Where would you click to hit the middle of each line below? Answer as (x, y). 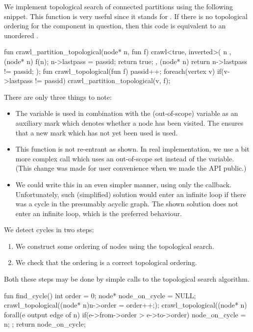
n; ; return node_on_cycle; (45, 324)
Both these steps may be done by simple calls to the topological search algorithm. (127, 279)
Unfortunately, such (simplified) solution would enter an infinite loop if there (131, 194)
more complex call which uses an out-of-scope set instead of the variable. (125, 158)
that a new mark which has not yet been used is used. (97, 132)
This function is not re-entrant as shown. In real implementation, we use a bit (132, 149)
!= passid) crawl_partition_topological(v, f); (103, 80)
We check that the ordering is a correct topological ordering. (106, 262)
